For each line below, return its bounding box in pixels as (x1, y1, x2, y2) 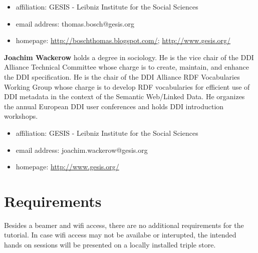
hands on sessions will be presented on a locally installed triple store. (4, 239, 216, 250)
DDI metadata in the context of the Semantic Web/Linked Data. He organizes (4, 91, 245, 102)
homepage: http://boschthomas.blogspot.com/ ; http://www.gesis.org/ (16, 35, 231, 46)
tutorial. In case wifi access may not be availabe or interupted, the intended (4, 229, 236, 240)
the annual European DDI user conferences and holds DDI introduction (4, 101, 224, 111)
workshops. (4, 111, 38, 121)
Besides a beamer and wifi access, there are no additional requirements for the (4, 219, 244, 230)
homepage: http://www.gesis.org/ (16, 161, 119, 172)
